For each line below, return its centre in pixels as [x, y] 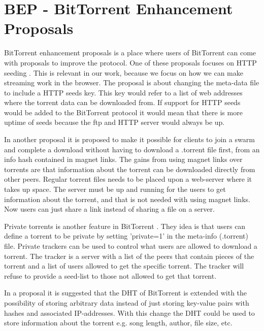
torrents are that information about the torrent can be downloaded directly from [130, 169]
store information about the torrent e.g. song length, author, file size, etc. [118, 323]
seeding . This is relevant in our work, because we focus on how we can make [124, 72]
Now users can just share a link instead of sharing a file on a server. [109, 209]
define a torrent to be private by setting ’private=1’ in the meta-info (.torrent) [126, 236]
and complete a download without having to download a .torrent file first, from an [132, 149]
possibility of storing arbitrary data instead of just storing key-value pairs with [127, 302]
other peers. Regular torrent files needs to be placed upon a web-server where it [128, 179]
